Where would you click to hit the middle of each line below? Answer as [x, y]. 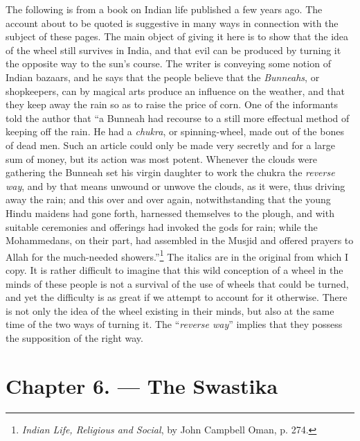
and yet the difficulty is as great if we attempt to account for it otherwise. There [177, 297]
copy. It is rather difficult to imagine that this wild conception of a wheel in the [174, 269]
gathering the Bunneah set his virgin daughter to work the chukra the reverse [170, 172]
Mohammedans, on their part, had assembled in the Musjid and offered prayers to [180, 240]
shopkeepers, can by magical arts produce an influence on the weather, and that [175, 90]
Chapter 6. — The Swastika [142, 385]
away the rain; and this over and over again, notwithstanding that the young [168, 199]
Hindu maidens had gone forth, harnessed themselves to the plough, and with [170, 213]
